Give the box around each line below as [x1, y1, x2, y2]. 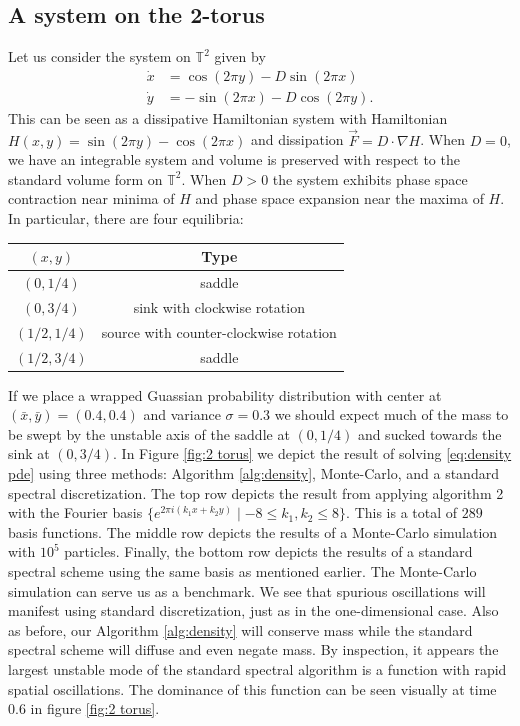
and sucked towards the [357, 423, 502, 444]
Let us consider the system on [8, 46, 191, 67]
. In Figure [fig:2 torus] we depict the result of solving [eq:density [113, 443, 512, 464]
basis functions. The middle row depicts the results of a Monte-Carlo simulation [8, 521, 498, 542]
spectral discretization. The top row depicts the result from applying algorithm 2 [8, 482, 504, 503]
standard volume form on [8, 168, 163, 189]
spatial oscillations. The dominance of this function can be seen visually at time [8, 678, 497, 699]
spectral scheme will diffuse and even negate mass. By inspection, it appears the [8, 639, 499, 660]
